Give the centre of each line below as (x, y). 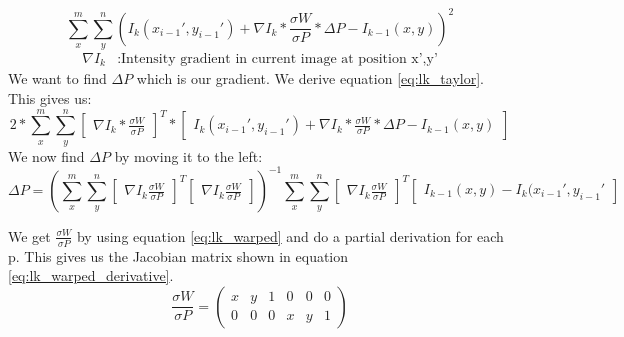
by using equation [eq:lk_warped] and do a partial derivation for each (290, 235)
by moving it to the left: (188, 155)
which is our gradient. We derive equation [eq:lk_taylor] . (310, 78)
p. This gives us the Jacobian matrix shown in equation (178, 255)
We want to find (57, 78)
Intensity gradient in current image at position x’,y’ (279, 58)
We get (29, 235)
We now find (46, 155)
